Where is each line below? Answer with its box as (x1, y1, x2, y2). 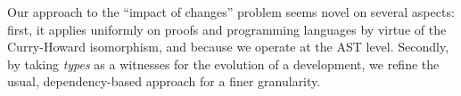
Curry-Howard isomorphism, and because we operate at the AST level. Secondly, (7, 37, 449, 56)
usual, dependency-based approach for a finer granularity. (7, 72, 321, 91)
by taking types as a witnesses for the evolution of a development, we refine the (7, 54, 440, 73)
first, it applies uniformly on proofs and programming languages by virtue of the (7, 20, 447, 38)
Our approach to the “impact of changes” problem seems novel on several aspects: (7, 3, 455, 20)
